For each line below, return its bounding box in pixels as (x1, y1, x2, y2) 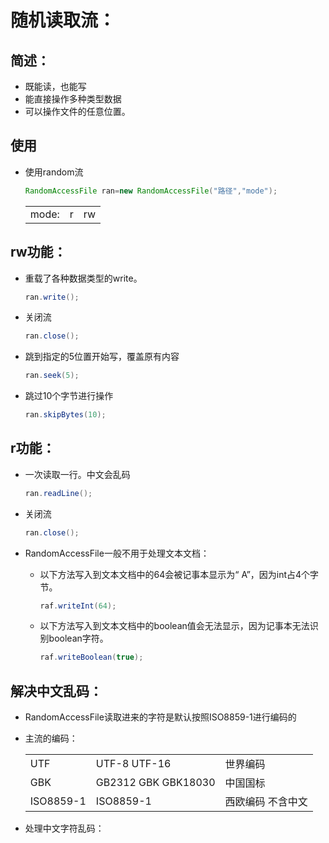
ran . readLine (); (24, 488, 93, 498)
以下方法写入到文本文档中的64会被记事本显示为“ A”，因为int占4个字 (39, 568, 320, 580)
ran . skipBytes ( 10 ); (24, 410, 107, 420)
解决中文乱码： (10, 682, 103, 700)
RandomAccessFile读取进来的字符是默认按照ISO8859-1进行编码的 (24, 711, 297, 723)
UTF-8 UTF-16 (95, 757, 172, 771)
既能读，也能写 (24, 81, 87, 92)
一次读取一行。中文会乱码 (24, 468, 131, 480)
